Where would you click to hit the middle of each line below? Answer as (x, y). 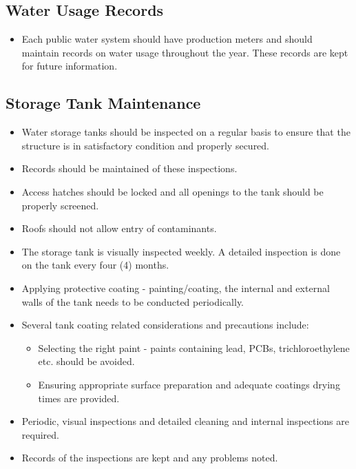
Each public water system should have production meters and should (167, 39)
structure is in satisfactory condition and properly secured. (146, 145)
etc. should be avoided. (86, 361)
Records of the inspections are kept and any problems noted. (150, 458)
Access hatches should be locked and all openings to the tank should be (172, 191)
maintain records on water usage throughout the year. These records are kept (185, 52)
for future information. (70, 66)
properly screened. (60, 205)
